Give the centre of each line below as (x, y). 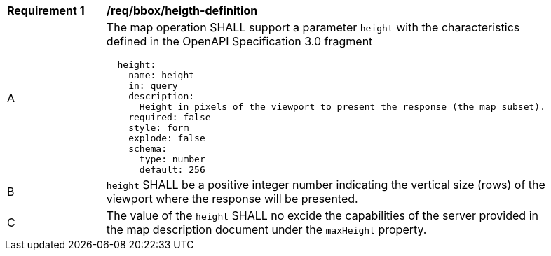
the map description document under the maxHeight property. (266, 229)
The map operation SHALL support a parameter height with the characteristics (313, 27)
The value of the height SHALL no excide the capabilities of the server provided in (322, 215)
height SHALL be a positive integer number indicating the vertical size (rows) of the (326, 185)
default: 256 (172, 170)
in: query (153, 86)
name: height (162, 75)
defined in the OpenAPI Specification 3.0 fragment (239, 41)
